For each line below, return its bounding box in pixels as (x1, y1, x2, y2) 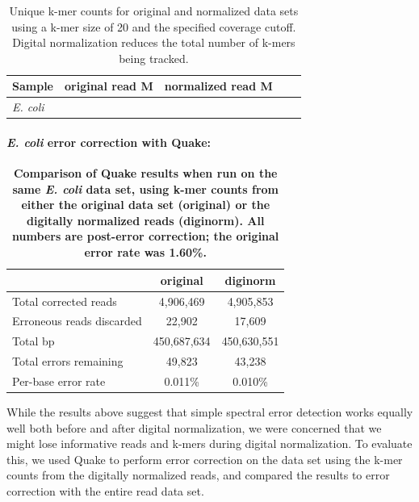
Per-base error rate (12, 372, 106, 389)
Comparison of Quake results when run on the (13, 165, 278, 182)
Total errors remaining (12, 353, 124, 370)
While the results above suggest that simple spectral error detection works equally (6, 403, 413, 420)
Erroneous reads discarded (12, 312, 142, 329)
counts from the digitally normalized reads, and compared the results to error (6, 466, 390, 483)
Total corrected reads (12, 292, 117, 309)
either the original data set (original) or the (21, 196, 270, 213)
